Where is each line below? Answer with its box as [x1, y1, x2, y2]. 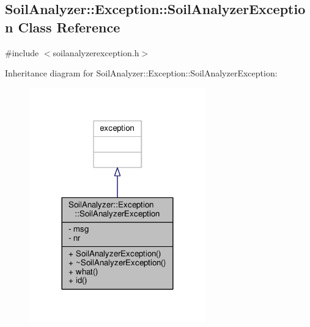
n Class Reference [5, 17, 120, 36]
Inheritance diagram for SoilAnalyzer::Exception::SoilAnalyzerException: [5, 67, 278, 79]
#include [5, 46, 39, 59]
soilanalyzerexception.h [53, 46, 139, 59]
